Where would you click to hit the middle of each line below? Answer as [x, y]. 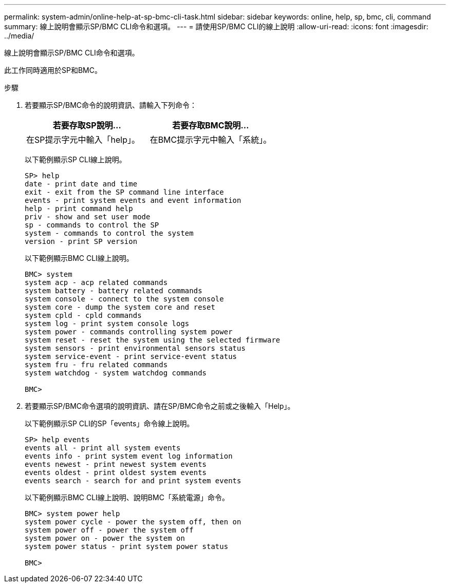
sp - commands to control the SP [92, 225]
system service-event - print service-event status [131, 356]
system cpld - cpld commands [83, 315]
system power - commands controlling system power [129, 332]
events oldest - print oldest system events [116, 472]
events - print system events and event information [133, 200]
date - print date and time [81, 184]
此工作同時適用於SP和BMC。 [53, 70]
